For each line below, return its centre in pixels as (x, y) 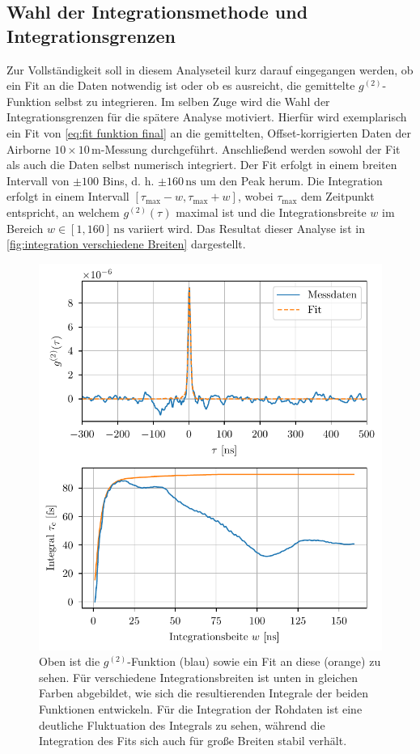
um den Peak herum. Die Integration (291, 180)
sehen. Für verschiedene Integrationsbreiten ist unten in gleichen (198, 677)
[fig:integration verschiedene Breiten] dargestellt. (126, 244)
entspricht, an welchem (63, 212)
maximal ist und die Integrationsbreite (271, 212)
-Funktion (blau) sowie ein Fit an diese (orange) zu (254, 661)
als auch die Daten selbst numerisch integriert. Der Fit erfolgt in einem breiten (202, 165)
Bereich (25, 228)
